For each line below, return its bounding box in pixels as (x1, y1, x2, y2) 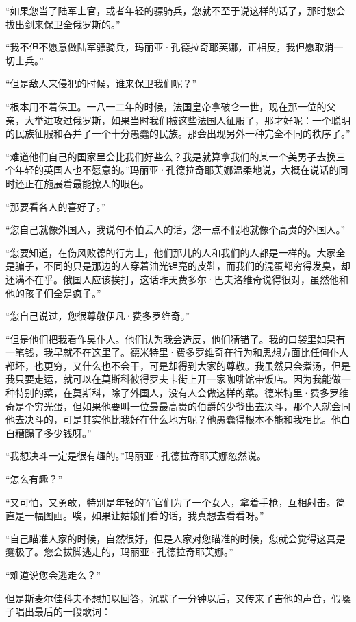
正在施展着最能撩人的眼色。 (24, 176, 149, 190)
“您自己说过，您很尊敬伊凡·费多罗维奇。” (5, 309, 190, 323)
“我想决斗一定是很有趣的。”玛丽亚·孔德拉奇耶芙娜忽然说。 (5, 448, 267, 463)
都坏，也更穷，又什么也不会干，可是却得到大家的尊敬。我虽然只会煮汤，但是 (5, 358, 351, 372)
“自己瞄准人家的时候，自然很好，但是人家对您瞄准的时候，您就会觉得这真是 (5, 531, 346, 545)
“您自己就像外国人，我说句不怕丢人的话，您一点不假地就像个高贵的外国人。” (5, 222, 346, 237)
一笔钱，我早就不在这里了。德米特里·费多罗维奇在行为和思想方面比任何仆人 (5, 345, 348, 359)
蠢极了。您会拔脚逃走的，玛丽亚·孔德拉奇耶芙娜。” (5, 545, 233, 559)
